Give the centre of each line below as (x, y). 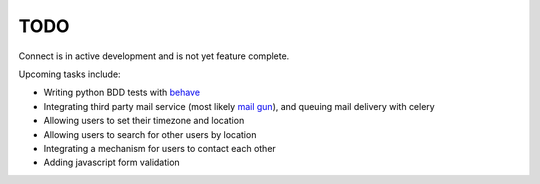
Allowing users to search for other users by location (150, 134)
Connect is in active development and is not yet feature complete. (154, 56)
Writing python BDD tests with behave (121, 92)
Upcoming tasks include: (69, 74)
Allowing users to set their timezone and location (144, 121)
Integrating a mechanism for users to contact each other (160, 148)
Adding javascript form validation (111, 162)
